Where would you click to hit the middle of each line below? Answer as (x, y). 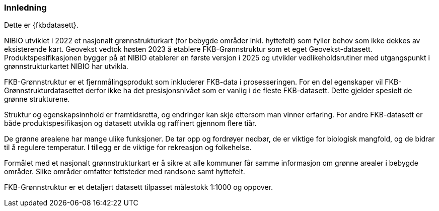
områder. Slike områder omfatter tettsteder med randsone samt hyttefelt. (125, 172)
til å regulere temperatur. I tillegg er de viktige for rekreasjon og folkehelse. (128, 148)
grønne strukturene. (37, 99)
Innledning (25, 8)
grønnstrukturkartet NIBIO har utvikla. (66, 66)
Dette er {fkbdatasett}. (41, 25)
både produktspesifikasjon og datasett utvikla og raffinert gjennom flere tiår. (130, 123)
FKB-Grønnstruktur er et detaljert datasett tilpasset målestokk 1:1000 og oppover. (139, 187)
